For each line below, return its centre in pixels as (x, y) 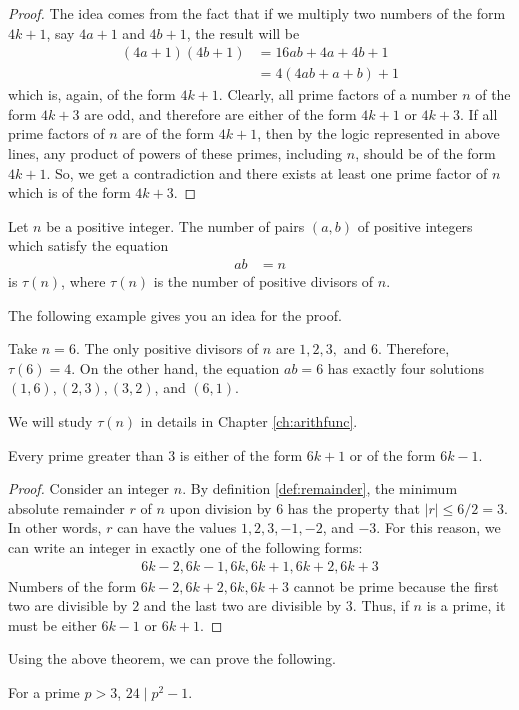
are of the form (168, 133)
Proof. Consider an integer (89, 488)
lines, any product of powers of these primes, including (175, 153)
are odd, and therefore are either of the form (220, 113)
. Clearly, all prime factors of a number (338, 94)
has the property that (353, 507)
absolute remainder (66, 507)
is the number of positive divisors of (263, 281)
